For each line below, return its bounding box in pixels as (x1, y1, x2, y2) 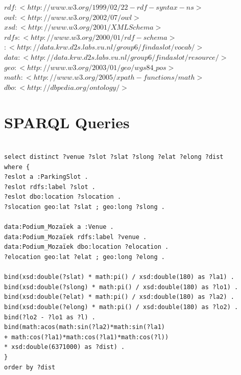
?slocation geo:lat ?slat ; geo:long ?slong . (4, 203, 165, 211)
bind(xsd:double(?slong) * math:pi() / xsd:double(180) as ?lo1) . (4, 283, 238, 291)
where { (4, 163, 30, 171)
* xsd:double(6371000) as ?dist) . (4, 343, 125, 351)
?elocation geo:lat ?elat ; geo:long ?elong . (4, 253, 165, 261)
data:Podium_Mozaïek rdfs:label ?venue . (4, 233, 147, 241)
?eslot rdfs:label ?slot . (4, 183, 95, 191)
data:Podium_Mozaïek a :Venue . (4, 223, 114, 231)
